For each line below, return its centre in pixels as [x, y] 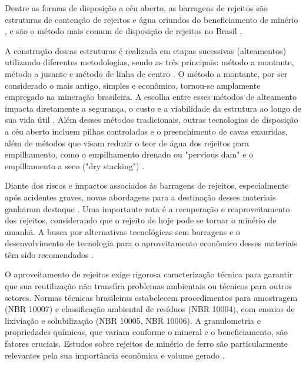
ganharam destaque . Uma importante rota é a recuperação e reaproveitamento [147, 208]
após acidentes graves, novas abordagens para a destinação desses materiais [140, 197]
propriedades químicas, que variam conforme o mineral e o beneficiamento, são [147, 332]
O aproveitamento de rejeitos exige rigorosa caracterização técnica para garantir [149, 274]
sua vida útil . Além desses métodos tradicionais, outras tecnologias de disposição [152, 120]
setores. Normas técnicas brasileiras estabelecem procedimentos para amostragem [151, 297]
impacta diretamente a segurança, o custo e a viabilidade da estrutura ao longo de [153, 108]
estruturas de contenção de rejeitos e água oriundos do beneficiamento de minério [152, 19]
